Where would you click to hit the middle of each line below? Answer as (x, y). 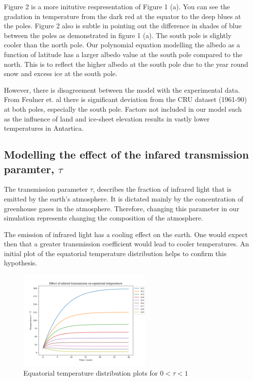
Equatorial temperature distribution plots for (91, 373)
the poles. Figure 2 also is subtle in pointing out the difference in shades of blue (123, 26)
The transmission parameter (46, 189)
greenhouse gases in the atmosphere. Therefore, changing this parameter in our (122, 208)
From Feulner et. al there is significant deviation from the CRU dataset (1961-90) (126, 99)
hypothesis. (21, 263)
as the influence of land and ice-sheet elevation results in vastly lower (107, 118)
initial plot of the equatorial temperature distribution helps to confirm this (115, 253)
